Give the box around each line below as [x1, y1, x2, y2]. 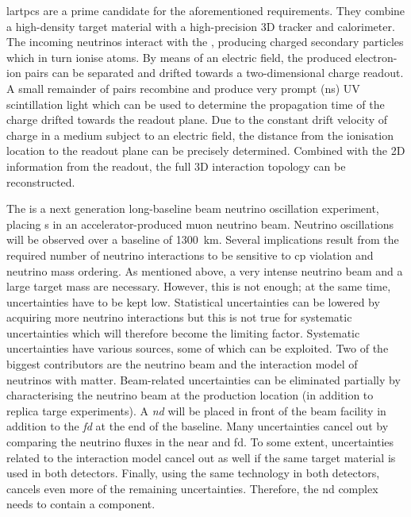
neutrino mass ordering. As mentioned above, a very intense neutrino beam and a [6, 262, 403, 279]
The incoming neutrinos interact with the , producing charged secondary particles [6, 33, 404, 50]
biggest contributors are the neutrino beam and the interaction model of [6, 356, 358, 372]
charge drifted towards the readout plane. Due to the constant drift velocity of [6, 111, 388, 128]
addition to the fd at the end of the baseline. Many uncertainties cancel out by [6, 418, 389, 434]
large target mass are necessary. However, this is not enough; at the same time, [6, 278, 391, 295]
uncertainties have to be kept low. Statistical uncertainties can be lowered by [6, 293, 380, 310]
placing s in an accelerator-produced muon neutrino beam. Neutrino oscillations [6, 215, 394, 232]
